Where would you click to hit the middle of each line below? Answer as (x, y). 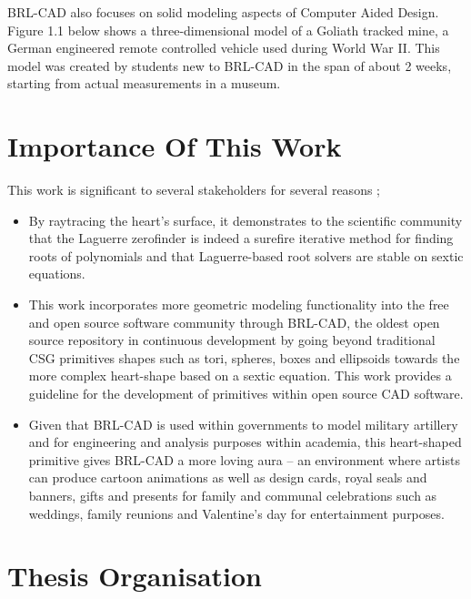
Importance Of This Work (175, 146)
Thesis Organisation (135, 576)
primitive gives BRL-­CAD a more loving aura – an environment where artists (244, 459)
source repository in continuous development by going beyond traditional (232, 340)
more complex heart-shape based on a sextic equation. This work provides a (240, 376)
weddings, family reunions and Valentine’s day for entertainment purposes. (236, 513)
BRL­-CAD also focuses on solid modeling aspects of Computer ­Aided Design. (223, 12)
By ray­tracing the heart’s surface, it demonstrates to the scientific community (246, 220)
